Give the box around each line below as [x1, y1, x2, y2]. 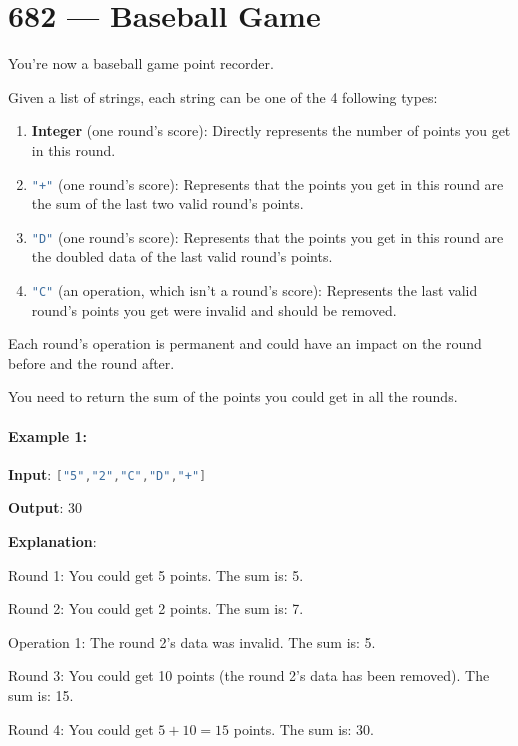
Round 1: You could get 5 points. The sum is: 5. [8, 564, 304, 585]
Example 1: [8, 425, 87, 446]
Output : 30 [8, 497, 83, 518]
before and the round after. [8, 352, 175, 373]
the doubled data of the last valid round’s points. [31, 246, 333, 267]
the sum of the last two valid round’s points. [31, 193, 304, 214]
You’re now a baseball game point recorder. [8, 53, 274, 74]
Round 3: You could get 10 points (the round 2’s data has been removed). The [8, 665, 490, 686]
